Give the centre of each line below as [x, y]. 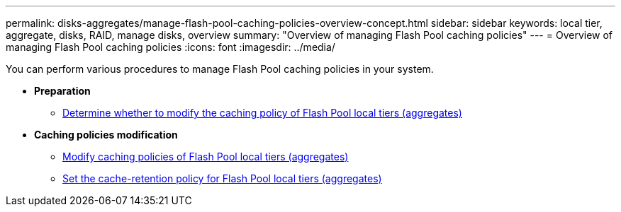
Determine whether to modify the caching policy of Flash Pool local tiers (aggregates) [262, 113]
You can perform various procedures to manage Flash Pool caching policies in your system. [220, 69]
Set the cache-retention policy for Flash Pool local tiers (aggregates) [222, 178]
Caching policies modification [106, 135]
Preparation [62, 91]
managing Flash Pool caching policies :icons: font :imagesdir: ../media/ [170, 47]
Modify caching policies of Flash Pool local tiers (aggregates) [206, 157]
